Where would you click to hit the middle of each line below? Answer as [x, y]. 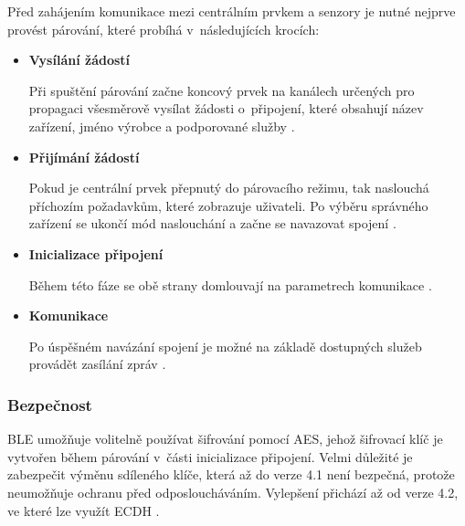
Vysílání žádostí [79, 60]
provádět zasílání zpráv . [97, 364]
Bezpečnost [50, 404]
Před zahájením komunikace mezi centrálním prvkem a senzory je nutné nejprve [232, 11]
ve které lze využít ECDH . [84, 510]
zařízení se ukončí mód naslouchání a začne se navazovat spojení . [212, 223]
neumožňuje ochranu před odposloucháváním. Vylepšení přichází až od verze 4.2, [233, 492]
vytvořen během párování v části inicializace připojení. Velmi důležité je [210, 456]
